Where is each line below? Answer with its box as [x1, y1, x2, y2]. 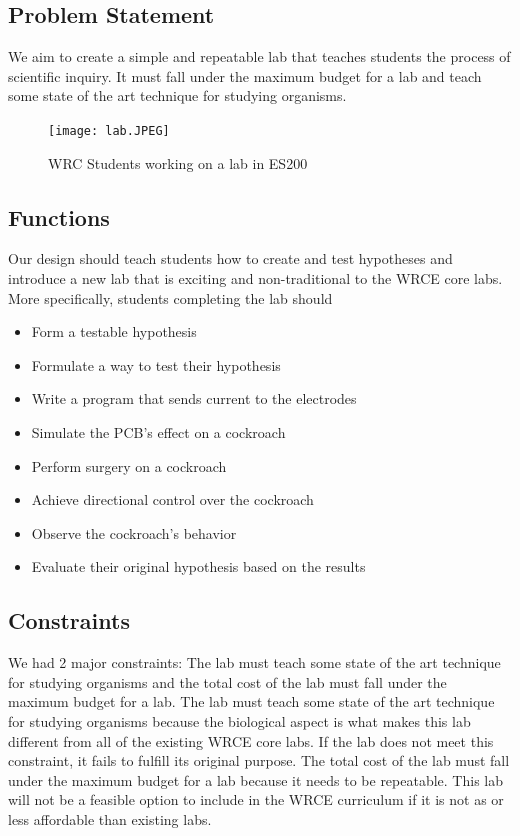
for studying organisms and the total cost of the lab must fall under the [8, 671, 447, 692]
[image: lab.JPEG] [48, 123, 170, 138]
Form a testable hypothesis [31, 321, 197, 342]
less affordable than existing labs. [8, 808, 212, 829]
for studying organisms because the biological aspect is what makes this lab [8, 710, 471, 731]
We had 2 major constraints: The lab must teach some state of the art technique [8, 652, 501, 673]
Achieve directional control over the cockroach [31, 489, 314, 510]
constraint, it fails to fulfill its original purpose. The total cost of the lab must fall [8, 750, 510, 771]
